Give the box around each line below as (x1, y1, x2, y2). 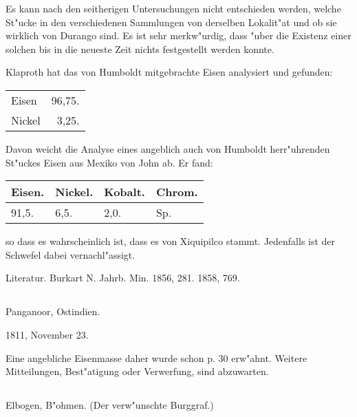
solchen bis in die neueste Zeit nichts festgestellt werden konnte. (6, 41, 274, 56)
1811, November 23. (6, 327, 89, 341)
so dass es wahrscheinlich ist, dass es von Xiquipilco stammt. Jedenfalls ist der (6, 234, 336, 248)
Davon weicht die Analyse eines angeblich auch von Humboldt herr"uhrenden (6, 141, 330, 156)
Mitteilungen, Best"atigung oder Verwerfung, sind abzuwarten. (6, 364, 269, 378)
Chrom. (155, 184, 198, 200)
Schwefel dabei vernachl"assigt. (6, 247, 136, 261)
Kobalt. (104, 184, 145, 200)
